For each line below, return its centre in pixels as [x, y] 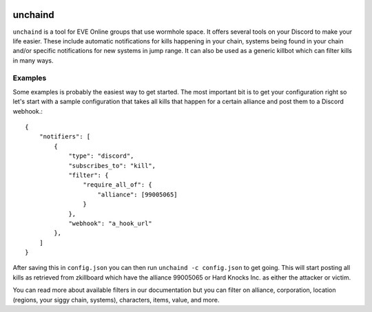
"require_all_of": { [118, 185]
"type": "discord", [101, 156]
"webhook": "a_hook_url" [111, 223]
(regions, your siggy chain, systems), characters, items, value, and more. [116, 300]
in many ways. [33, 60]
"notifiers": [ [65, 137]
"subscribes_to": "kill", [112, 166]
